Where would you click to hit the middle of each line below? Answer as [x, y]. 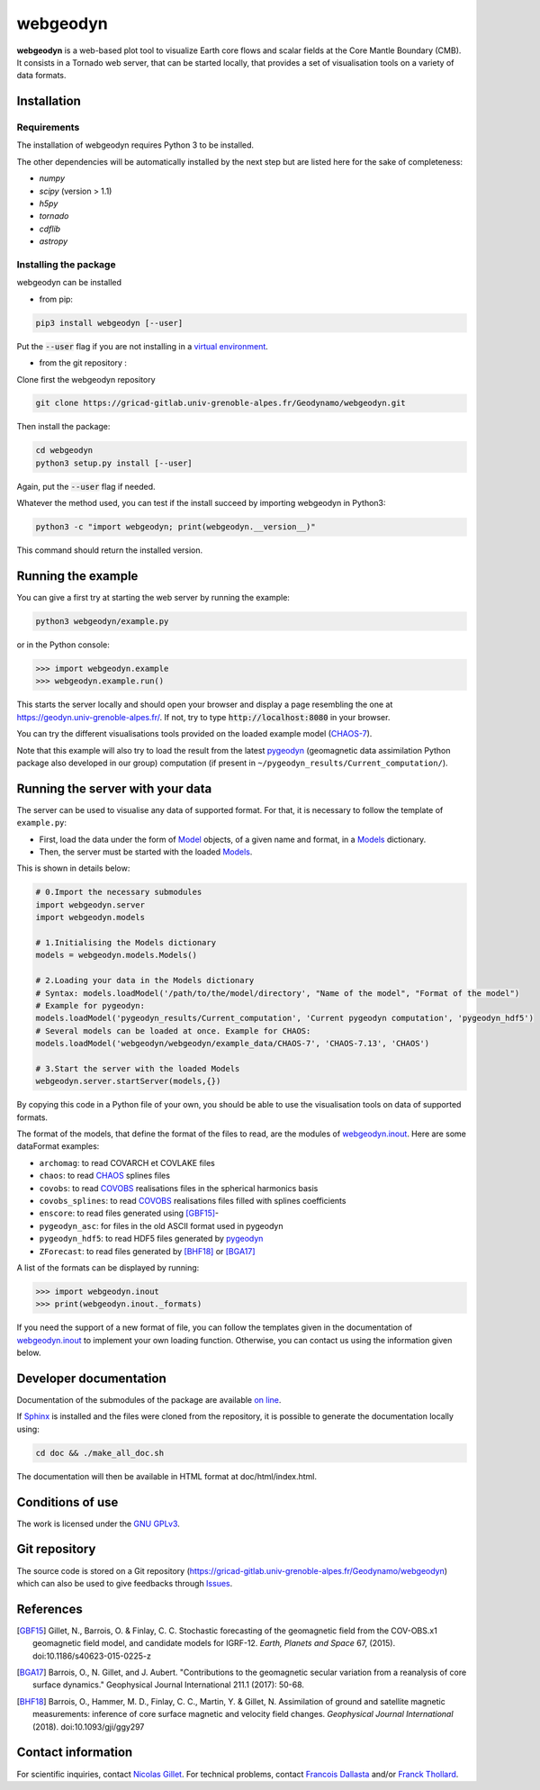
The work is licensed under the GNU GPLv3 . [98, 1523]
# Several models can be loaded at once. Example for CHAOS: [173, 1031]
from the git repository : [83, 363]
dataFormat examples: [58, 1146]
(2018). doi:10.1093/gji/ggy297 [89, 1727]
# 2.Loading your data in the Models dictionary [145, 981]
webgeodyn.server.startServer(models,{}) [128, 1081]
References [49, 1609]
